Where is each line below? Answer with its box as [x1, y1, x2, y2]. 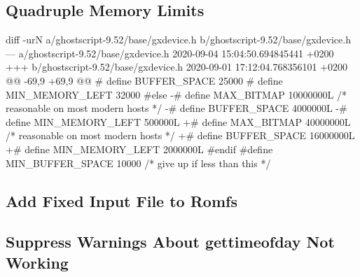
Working [6, 251, 69, 273]
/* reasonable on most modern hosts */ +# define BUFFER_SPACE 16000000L [6, 128, 355, 143]
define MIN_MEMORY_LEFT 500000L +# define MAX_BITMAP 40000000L [6, 114, 351, 129]
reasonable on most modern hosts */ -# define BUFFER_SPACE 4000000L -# [6, 101, 347, 115]
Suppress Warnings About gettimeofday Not [6, 231, 335, 253]
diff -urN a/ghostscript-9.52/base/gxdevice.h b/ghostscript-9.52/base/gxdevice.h [6, 32, 351, 47]
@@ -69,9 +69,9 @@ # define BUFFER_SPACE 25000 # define [6, 73, 283, 87]
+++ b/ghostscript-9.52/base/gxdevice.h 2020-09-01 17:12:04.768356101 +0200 [6, 59, 347, 74]
